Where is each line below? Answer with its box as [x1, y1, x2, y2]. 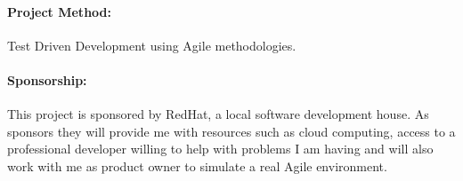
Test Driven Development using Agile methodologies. [7, 35, 296, 54]
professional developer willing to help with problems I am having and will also [7, 139, 434, 158]
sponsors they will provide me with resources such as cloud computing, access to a [7, 122, 456, 140]
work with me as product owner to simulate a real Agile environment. [7, 156, 387, 175]
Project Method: [7, 2, 111, 20]
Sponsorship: [7, 70, 87, 89]
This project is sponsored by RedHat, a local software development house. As [7, 105, 429, 123]
